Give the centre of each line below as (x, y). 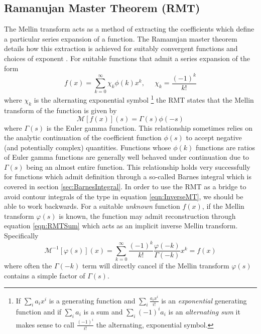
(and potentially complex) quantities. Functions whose (88, 147)
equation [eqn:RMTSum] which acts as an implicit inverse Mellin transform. (121, 226)
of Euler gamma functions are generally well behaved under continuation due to (127, 157)
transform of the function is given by (60, 110)
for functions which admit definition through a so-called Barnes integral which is (128, 177)
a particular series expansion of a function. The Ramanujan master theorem (121, 38)
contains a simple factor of (45, 275)
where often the (28, 265)
